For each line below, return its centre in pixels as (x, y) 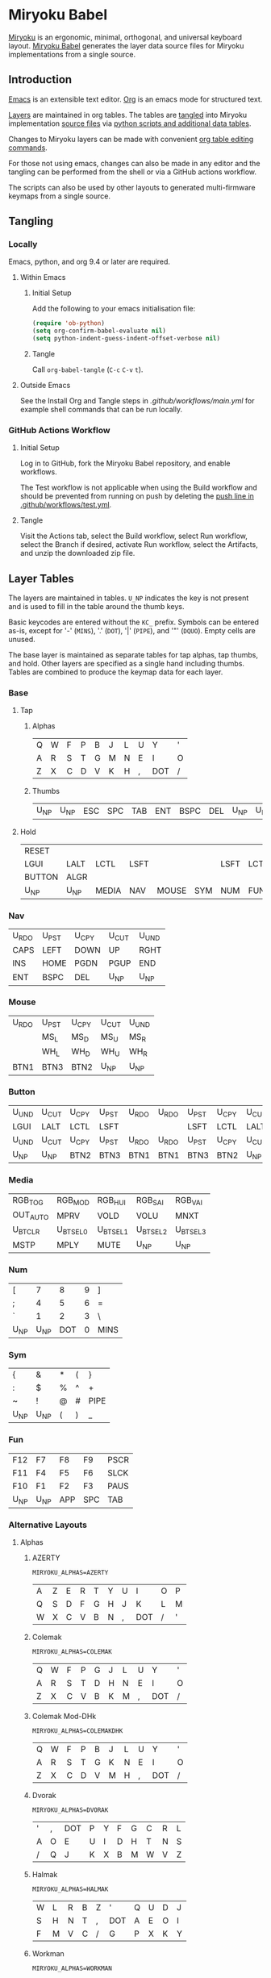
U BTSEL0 (72, 1230)
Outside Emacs (45, 386)
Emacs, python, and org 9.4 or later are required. (90, 262)
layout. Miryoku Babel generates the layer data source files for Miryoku (126, 45)
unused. (22, 640)
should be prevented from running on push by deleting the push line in (137, 496)
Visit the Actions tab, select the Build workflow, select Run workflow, (134, 536)
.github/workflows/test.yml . (66, 505)
